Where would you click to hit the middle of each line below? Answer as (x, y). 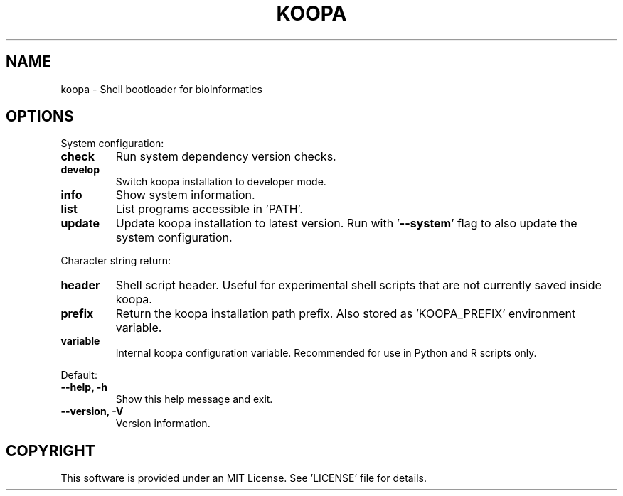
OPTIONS (40, 117)
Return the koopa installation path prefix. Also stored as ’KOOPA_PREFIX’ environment (346, 314)
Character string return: (116, 261)
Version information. (163, 424)
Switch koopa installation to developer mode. (221, 182)
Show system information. (185, 195)
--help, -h (84, 387)
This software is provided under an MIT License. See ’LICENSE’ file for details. (244, 478)
